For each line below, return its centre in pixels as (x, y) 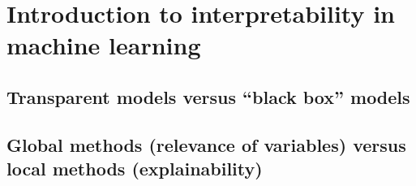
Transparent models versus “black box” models (208, 96)
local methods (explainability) (135, 169)
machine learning (104, 45)
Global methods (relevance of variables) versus (206, 144)
